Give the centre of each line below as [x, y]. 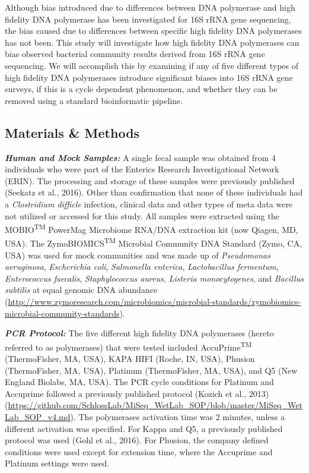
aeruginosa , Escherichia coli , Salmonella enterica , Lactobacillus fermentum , [142, 267]
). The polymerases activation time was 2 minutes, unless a [178, 416]
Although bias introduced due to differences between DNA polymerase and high [150, 7]
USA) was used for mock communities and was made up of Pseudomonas [138, 255]
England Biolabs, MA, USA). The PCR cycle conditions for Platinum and [139, 382]
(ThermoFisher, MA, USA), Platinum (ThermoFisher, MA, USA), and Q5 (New [151, 370]
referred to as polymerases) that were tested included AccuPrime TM [128, 346]
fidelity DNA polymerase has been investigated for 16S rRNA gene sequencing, [148, 19]
